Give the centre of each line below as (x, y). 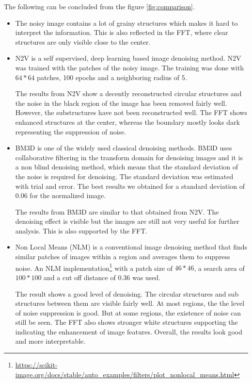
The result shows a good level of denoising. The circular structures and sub (127, 293)
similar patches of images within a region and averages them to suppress (123, 257)
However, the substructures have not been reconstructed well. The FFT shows (131, 112)
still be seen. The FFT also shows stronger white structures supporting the (126, 322)
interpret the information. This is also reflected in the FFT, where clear (122, 32)
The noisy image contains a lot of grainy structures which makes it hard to (126, 23)
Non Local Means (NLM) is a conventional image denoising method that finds (131, 247)
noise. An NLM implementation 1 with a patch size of (94, 267)
